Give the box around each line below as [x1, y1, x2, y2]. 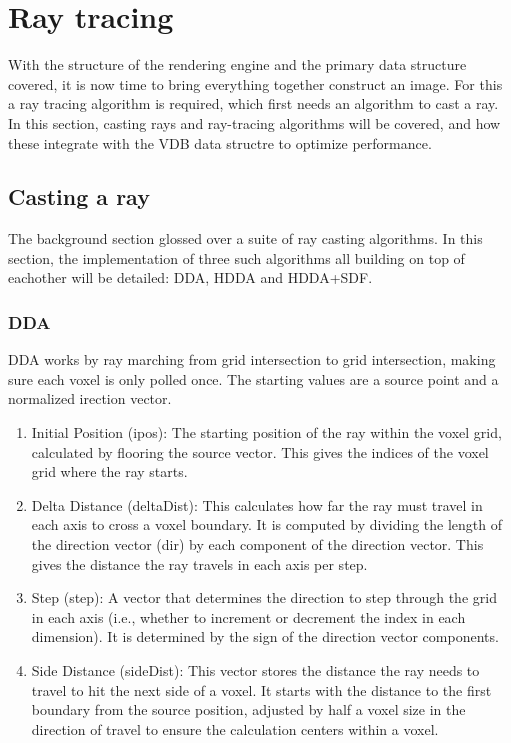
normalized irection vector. [8, 388, 172, 409]
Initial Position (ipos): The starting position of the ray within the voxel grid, [31, 422, 502, 443]
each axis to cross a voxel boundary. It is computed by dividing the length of [31, 514, 502, 535]
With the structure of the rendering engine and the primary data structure [8, 54, 467, 75]
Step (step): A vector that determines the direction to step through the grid [31, 587, 497, 608]
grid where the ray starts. [31, 461, 188, 482]
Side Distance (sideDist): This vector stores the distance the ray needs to [31, 660, 480, 681]
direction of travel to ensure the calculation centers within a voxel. [31, 718, 439, 739]
